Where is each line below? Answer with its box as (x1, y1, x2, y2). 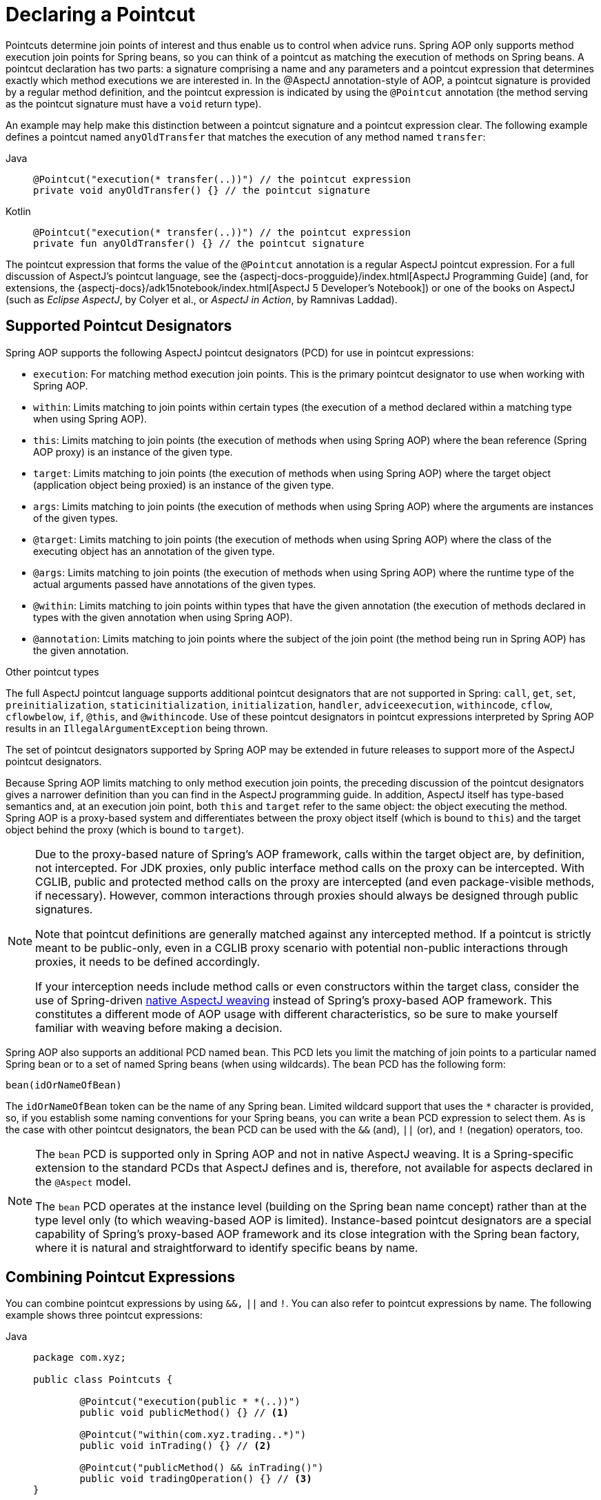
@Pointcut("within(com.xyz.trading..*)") (79, 1429, 307, 1441)
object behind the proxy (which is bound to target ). (6, 823, 245, 835)
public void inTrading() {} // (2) (79, 1440, 272, 1452)
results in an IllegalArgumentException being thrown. (6, 722, 268, 734)
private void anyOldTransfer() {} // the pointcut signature (33, 184, 370, 196)
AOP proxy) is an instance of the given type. (33, 445, 233, 458)
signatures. (35, 902, 93, 916)
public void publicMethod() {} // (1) (79, 1407, 289, 1419)
